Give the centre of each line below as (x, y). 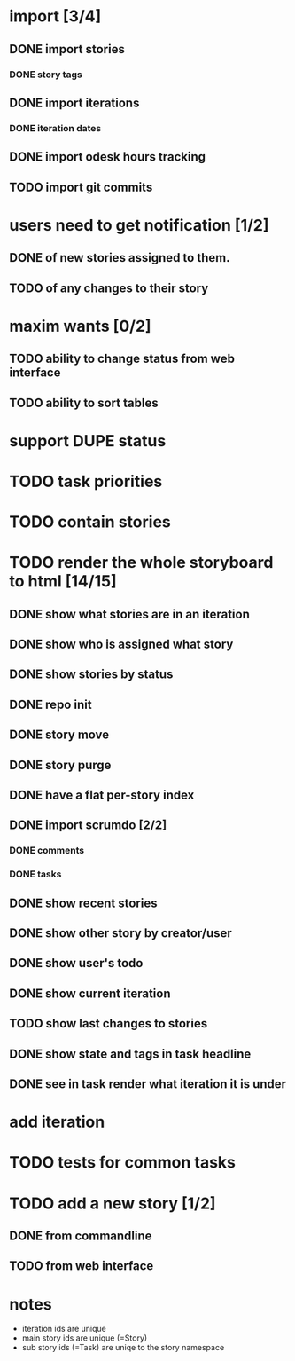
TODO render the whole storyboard (141, 563)
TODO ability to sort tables (84, 402)
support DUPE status (88, 441)
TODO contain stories (90, 522)
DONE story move (59, 735)
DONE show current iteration (90, 993)
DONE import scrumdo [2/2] (88, 826)
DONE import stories (67, 49)
